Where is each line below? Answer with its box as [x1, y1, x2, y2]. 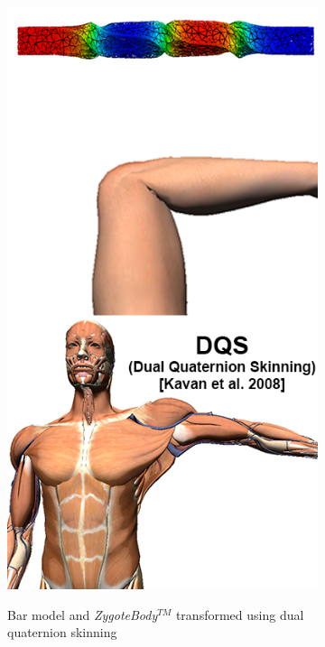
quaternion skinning [7, 623, 117, 642]
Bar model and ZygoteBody [7, 605, 158, 624]
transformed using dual [175, 605, 304, 624]
